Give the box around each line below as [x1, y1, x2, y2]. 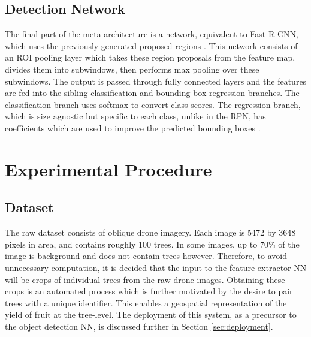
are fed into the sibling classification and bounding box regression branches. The [5, 86, 300, 99]
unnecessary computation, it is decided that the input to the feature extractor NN [5, 261, 307, 273]
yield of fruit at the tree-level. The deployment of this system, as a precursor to [5, 308, 297, 321]
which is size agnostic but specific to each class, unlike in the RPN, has [5, 110, 266, 122]
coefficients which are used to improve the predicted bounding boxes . [5, 121, 261, 134]
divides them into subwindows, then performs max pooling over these [5, 62, 259, 75]
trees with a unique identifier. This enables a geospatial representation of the [5, 296, 287, 309]
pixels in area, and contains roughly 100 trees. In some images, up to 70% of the [5, 237, 300, 250]
